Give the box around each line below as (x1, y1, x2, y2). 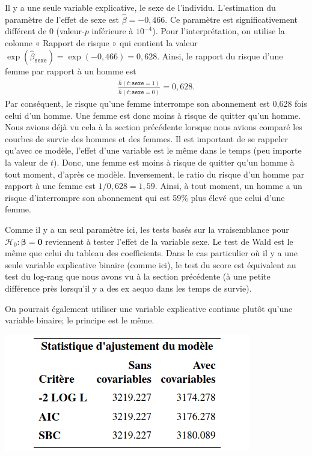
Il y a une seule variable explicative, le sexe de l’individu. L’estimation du (5, 1, 276, 13)
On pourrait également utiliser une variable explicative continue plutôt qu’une (5, 302, 293, 314)
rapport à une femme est (5, 179, 96, 192)
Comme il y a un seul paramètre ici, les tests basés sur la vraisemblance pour (5, 223, 289, 236)
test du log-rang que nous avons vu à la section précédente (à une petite (5, 270, 271, 283)
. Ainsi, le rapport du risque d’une (157, 49, 283, 62)
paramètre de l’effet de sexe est (5, 13, 119, 25)
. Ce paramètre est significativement (165, 13, 298, 25)
